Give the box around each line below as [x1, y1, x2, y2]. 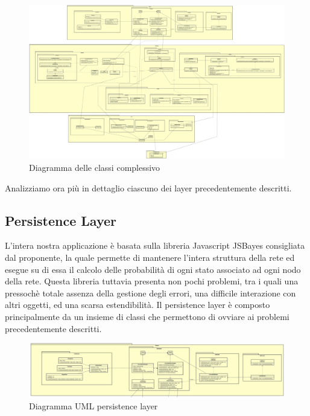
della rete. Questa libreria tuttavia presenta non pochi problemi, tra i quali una [5, 275, 299, 287]
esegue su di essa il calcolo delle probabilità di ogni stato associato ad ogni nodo [5, 263, 301, 275]
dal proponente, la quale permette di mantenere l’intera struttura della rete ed [5, 251, 295, 264]
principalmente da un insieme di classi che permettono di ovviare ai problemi [5, 310, 289, 323]
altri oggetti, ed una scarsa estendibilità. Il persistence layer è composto [5, 298, 270, 311]
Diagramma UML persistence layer [29, 400, 158, 412]
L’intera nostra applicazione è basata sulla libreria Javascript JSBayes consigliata [5, 239, 305, 252]
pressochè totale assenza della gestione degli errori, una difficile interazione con [5, 286, 296, 299]
